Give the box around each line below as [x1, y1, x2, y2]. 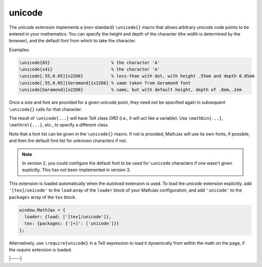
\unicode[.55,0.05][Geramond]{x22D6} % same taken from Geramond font [19, 80, 191, 86]
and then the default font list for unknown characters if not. [9, 138, 127, 143]
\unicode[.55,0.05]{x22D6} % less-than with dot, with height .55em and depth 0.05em [19, 73, 255, 79]
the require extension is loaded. [9, 247, 72, 253]
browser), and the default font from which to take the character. [9, 38, 136, 44]
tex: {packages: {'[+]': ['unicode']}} [24, 221, 119, 226]
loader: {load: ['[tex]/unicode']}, [24, 214, 112, 219]
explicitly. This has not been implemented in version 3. [22, 167, 131, 173]
